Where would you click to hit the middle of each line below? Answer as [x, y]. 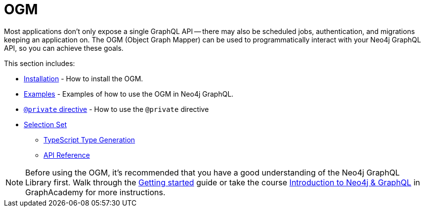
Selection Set [45, 124]
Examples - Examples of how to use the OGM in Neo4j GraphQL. [129, 94]
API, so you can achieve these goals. [64, 48]
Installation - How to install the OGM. [84, 78]
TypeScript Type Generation [89, 140]
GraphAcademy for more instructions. [95, 192]
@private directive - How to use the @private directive [116, 109]
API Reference [67, 155]
